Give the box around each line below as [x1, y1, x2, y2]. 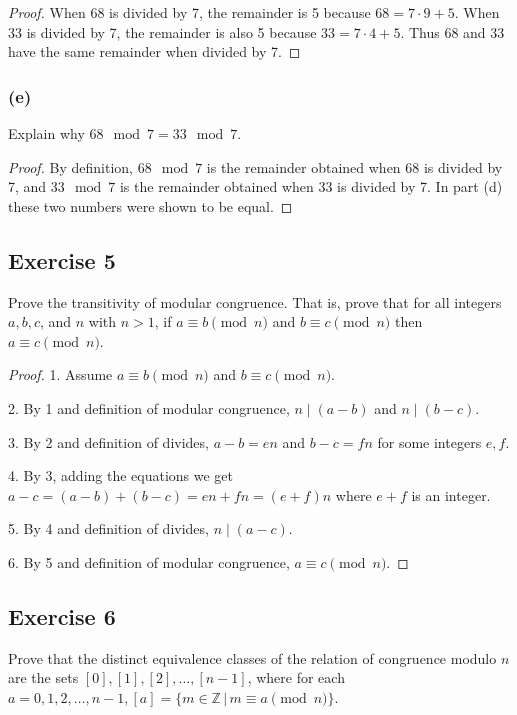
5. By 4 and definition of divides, [8, 518, 209, 539]
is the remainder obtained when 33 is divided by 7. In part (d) [119, 176, 503, 197]
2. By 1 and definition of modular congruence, [8, 397, 290, 418]
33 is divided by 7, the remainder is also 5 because [8, 21, 317, 42]
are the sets [8, 667, 79, 688]
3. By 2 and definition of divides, [8, 431, 209, 452]
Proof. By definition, [8, 156, 133, 177]
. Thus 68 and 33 [400, 21, 505, 42]
